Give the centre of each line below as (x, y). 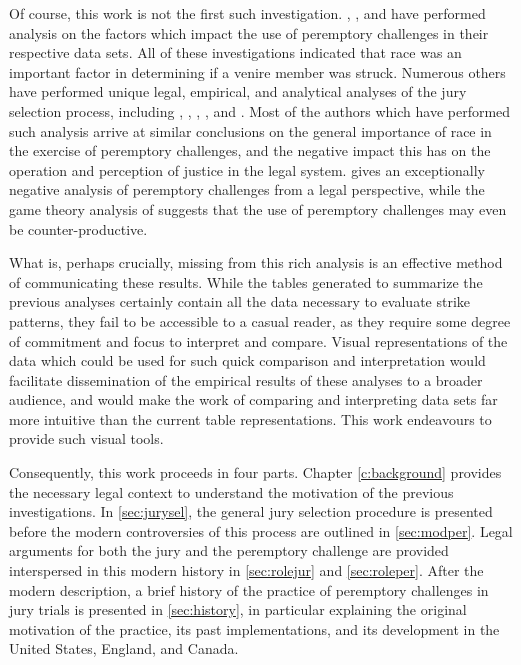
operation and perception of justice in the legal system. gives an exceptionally (247, 169)
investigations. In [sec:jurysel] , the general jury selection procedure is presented (251, 511)
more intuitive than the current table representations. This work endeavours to (250, 418)
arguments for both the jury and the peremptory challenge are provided (229, 550)
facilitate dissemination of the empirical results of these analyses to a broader (246, 379)
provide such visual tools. (86, 438)
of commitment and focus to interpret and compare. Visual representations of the (258, 340)
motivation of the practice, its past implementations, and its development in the (254, 628)
